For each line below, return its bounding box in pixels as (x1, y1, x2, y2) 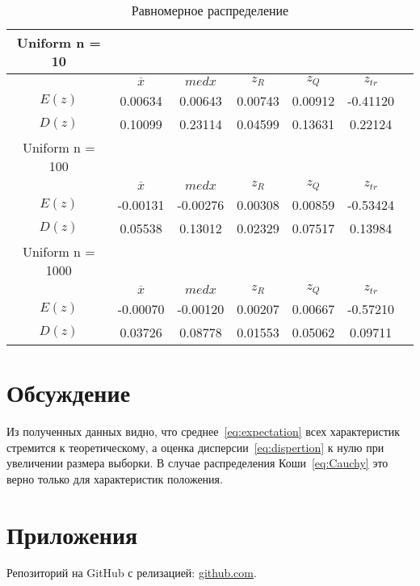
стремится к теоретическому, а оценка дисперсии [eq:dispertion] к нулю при (6, 438, 384, 455)
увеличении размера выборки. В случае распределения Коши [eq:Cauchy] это (6, 454, 388, 471)
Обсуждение (6, 376, 131, 408)
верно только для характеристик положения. (6, 470, 223, 487)
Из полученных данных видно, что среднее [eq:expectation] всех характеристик (6, 422, 401, 439)
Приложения (6, 517, 138, 550)
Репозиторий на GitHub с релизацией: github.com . (6, 564, 257, 581)
